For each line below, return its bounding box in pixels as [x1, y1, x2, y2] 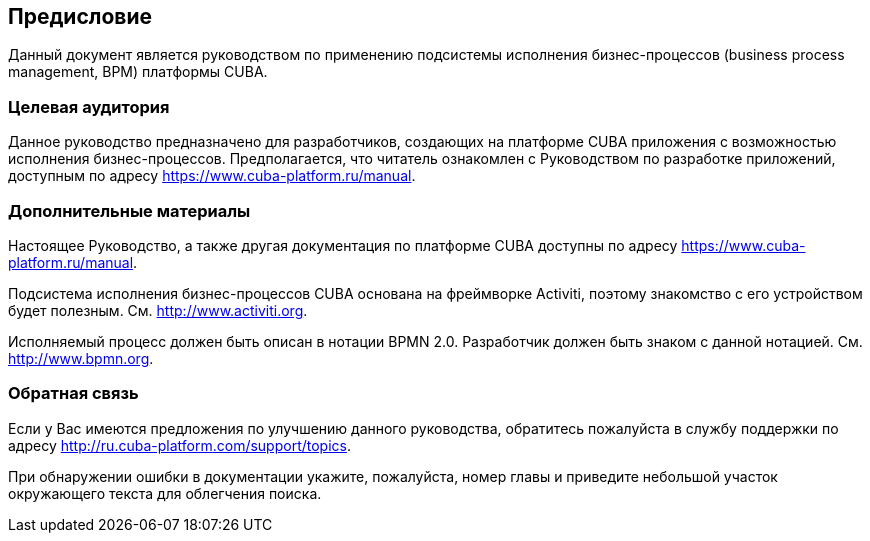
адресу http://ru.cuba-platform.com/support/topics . [8, 436, 351, 454]
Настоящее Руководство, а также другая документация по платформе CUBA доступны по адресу [8, 236, 678, 254]
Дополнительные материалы [8, 200, 251, 221]
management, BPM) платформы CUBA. [8, 63, 268, 81]
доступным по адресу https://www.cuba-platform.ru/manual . [8, 167, 416, 185]
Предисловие [8, 4, 152, 29]
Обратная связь [8, 383, 139, 404]
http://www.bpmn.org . [8, 349, 154, 367]
